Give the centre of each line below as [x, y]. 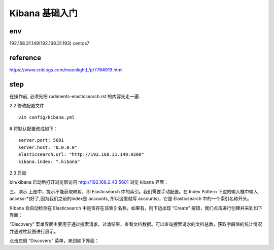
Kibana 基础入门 [44, 13]
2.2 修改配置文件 [27, 106]
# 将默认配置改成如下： [34, 129]
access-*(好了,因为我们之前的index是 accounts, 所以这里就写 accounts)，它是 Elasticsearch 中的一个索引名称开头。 [131, 199]
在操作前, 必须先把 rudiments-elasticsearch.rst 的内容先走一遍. [75, 96]
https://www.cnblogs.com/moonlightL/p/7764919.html [66, 70]
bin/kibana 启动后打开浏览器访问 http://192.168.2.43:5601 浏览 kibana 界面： [89, 182]
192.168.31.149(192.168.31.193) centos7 [49, 44]
